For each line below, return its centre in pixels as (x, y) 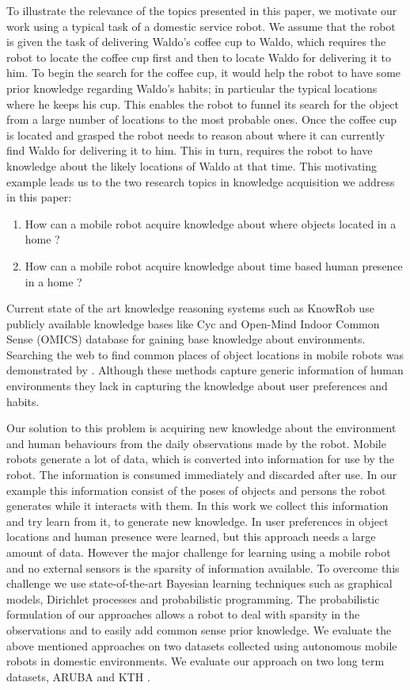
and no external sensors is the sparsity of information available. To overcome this (203, 567)
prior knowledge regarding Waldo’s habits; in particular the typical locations (192, 88)
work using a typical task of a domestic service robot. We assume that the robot (201, 26)
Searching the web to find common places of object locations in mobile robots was (205, 354)
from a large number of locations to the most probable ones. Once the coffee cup (202, 119)
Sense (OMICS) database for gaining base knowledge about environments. (186, 339)
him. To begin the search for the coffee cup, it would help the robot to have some (204, 73)
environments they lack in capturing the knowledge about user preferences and (197, 386)
